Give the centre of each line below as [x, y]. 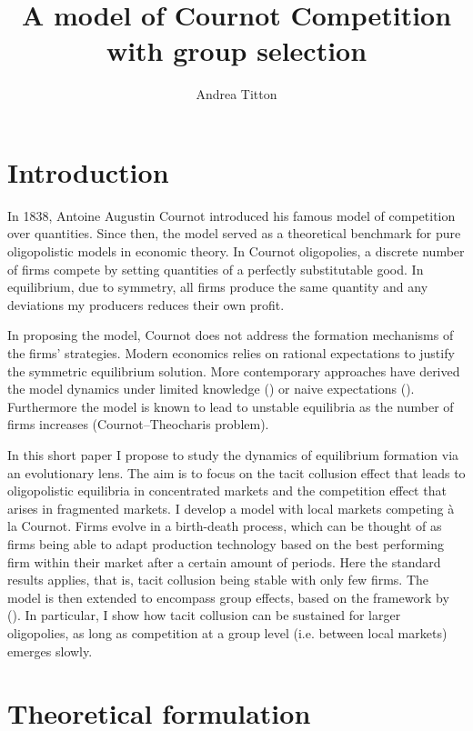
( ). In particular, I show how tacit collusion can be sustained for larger [204, 615]
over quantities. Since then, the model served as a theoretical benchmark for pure [234, 233]
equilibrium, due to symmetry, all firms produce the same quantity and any [218, 287]
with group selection [236, 50]
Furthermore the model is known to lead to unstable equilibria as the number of [231, 406]
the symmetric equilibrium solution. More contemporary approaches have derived [234, 371]
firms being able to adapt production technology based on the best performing [226, 543]
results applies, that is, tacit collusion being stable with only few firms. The [218, 580]
